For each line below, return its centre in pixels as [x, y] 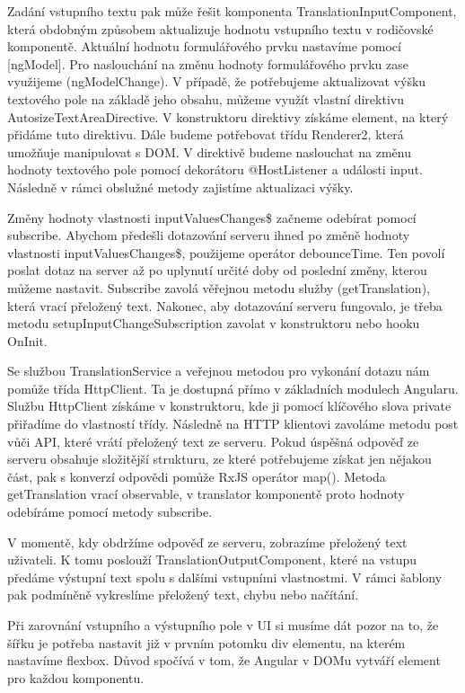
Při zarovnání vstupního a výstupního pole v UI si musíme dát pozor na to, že [223, 625]
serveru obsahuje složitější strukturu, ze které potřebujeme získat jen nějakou [219, 459]
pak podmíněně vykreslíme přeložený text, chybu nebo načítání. [183, 595]
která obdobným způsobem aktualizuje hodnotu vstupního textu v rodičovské [220, 28]
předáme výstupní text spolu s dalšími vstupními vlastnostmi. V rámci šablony [225, 577]
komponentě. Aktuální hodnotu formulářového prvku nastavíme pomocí [204, 46]
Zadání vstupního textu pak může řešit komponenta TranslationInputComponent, [232, 11]
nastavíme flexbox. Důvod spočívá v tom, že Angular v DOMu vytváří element [224, 660]
